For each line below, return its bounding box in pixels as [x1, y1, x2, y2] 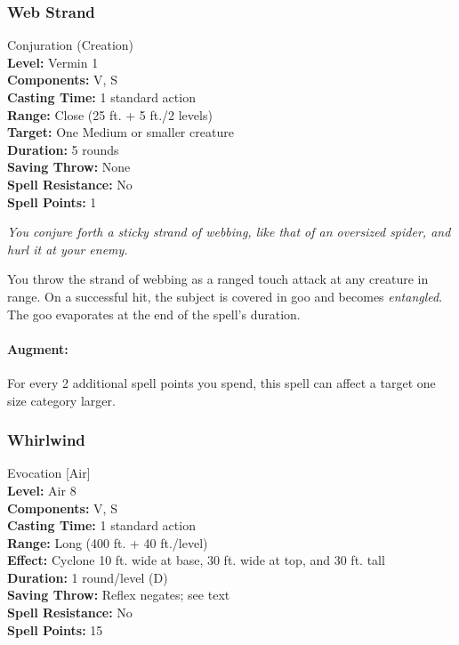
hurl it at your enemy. [7, 239, 128, 258]
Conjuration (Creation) [7, 36, 134, 54]
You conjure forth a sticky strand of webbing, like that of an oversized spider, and [7, 222, 451, 241]
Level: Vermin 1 [7, 52, 99, 71]
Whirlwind [7, 429, 85, 451]
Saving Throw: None [7, 157, 131, 176]
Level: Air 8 [7, 480, 76, 499]
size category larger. [7, 391, 116, 409]
